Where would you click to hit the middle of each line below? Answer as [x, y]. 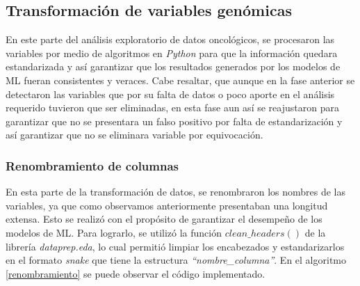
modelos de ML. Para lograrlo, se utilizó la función [114, 232]
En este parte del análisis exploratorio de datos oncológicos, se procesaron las [170, 39]
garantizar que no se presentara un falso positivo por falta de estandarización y [174, 121]
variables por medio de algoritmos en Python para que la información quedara [172, 53]
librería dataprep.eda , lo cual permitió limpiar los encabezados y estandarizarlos [175, 246]
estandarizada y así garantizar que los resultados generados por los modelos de [173, 66]
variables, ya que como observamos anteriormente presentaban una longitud [167, 205]
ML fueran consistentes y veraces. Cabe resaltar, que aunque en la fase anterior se [180, 80]
